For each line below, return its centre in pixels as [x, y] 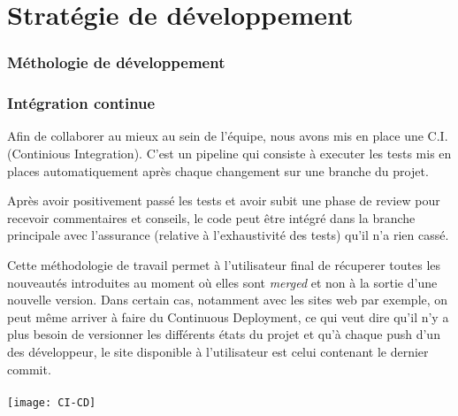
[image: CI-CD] [52, 402]
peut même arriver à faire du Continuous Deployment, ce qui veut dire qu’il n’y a [228, 316]
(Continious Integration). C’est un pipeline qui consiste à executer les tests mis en [229, 154]
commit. [29, 369]
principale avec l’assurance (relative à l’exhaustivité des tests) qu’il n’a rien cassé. [228, 235]
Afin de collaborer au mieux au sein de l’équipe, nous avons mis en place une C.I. [228, 136]
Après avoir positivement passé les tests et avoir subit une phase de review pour [224, 200]
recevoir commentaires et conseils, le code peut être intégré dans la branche [211, 217]
